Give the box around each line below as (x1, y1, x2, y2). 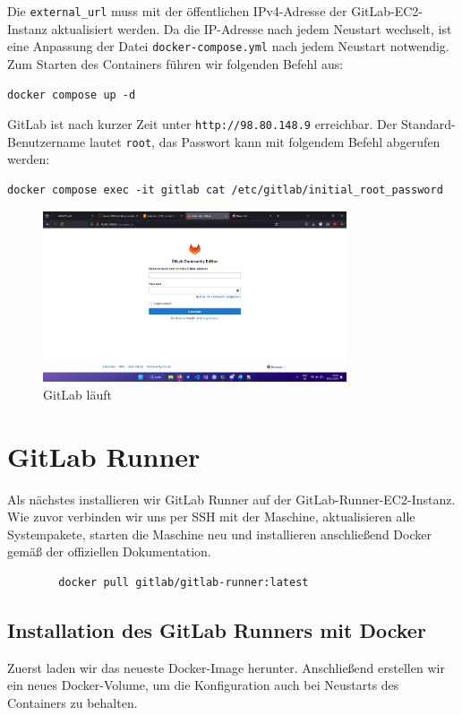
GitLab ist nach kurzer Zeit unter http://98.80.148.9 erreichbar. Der (7, 115, 398, 134)
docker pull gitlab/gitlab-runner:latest (58, 575, 309, 589)
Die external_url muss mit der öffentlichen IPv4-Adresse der (7, 2, 347, 20)
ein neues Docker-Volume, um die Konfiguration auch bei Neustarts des (7, 676, 399, 694)
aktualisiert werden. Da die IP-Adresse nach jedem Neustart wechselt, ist (51, 19, 452, 38)
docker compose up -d (7, 88, 136, 101)
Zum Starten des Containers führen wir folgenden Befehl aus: (7, 54, 344, 73)
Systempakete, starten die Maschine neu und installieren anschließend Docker (7, 524, 432, 543)
